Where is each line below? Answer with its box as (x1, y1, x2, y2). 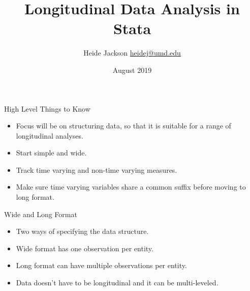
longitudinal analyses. (16, 130, 83, 141)
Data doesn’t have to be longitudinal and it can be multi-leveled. (16, 277, 218, 288)
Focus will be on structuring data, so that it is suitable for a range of (16, 120, 231, 131)
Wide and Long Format (4, 208, 77, 219)
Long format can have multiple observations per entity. (16, 260, 187, 271)
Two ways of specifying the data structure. (16, 226, 149, 236)
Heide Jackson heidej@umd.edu (83, 47, 181, 58)
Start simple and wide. (16, 147, 87, 158)
